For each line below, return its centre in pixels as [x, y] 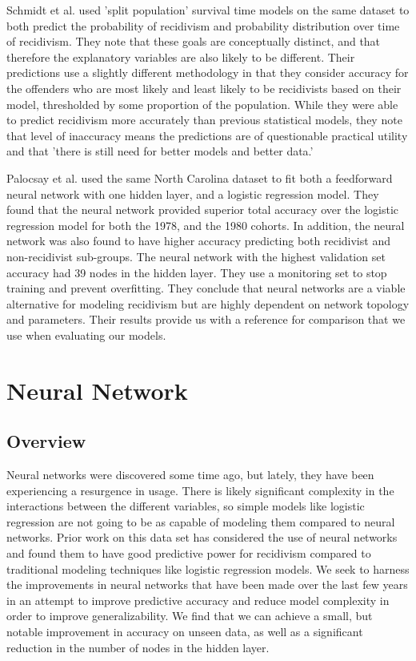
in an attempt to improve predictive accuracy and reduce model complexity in [198, 600]
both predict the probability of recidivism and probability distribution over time [203, 25]
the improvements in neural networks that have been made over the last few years [207, 584]
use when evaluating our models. [86, 335]
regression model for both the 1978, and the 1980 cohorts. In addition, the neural [206, 225]
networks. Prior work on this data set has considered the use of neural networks [202, 537]
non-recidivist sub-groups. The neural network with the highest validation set [196, 256]
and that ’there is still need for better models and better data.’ [160, 151]
